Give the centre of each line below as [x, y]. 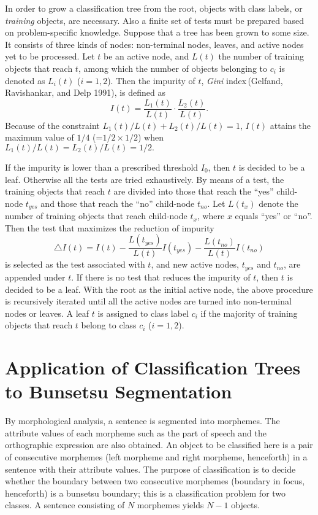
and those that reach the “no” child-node [118, 203]
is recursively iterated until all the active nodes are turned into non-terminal [148, 301]
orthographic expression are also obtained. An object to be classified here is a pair [159, 445]
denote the [278, 203]
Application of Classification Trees [153, 367]
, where [211, 216]
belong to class [109, 325]
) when [151, 137]
